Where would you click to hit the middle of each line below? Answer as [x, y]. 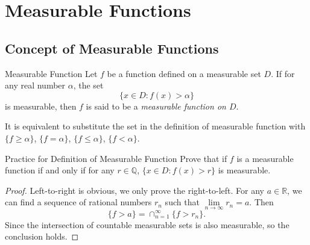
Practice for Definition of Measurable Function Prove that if [116, 158]
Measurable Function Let [51, 73]
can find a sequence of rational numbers [78, 202]
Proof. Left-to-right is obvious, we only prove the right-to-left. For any [134, 190]
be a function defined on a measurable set [184, 73]
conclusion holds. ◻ [42, 236]
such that [182, 202]
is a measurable [265, 158]
